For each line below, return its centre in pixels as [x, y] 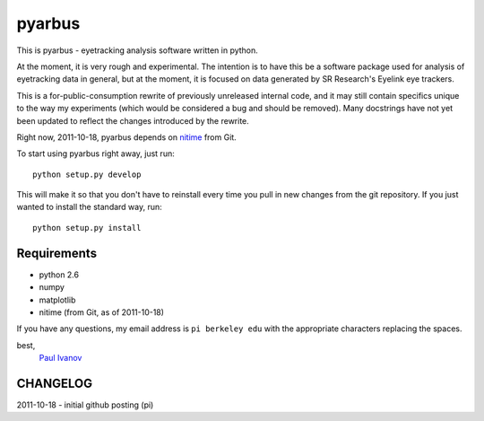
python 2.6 [59, 275]
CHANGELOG [55, 383]
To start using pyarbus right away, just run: [95, 153]
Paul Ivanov [60, 358]
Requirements [57, 253]
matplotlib [57, 300]
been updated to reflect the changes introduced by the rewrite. [133, 120]
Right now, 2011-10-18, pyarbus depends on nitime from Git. [126, 137]
